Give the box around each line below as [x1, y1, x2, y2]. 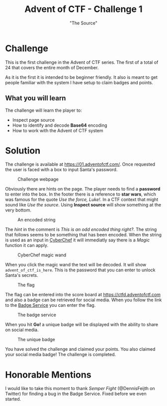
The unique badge [17, 337, 56, 343]
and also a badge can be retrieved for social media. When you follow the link [5, 297, 162, 303]
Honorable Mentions [5, 369, 91, 380]
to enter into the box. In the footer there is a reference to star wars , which [5, 191, 157, 198]
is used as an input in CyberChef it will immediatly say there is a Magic [5, 237, 150, 243]
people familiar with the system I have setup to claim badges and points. [5, 79, 153, 85]
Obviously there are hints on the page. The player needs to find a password [5, 186, 161, 192]
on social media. [5, 327, 39, 333]
